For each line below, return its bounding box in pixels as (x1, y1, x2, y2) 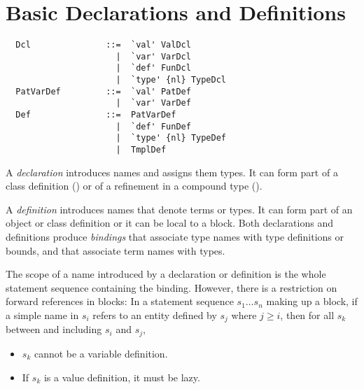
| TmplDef (115, 145, 167, 155)
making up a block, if (266, 294, 358, 309)
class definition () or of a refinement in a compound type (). (6, 178, 262, 193)
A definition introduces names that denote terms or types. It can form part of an (6, 201, 353, 216)
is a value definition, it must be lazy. (43, 369, 200, 384)
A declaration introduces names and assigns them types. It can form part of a (6, 164, 338, 179)
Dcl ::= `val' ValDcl (15, 40, 191, 50)
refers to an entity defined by (92, 308, 217, 323)
